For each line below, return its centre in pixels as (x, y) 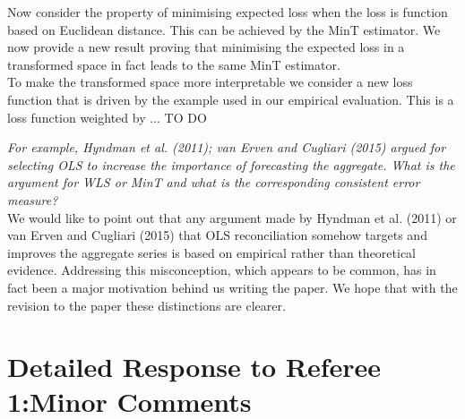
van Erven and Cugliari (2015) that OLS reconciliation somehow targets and (217, 235)
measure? (33, 199)
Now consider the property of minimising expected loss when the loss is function (228, 12)
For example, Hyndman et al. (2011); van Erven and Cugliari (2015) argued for (227, 147)
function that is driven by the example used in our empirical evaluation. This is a (231, 99)
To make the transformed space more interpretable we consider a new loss (210, 82)
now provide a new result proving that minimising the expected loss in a (206, 47)
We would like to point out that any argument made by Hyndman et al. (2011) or (232, 217)
